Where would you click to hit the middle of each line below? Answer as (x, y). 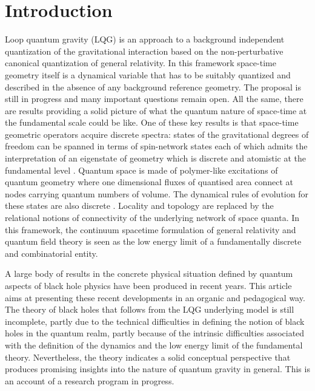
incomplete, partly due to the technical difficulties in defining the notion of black (155, 321)
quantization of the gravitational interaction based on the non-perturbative (144, 51)
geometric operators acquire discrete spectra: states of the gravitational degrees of (157, 134)
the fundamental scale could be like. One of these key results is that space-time (152, 122)
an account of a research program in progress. (90, 380)
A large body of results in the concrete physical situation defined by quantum (149, 274)
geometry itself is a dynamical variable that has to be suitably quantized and (148, 74)
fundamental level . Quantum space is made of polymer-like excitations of (141, 170)
